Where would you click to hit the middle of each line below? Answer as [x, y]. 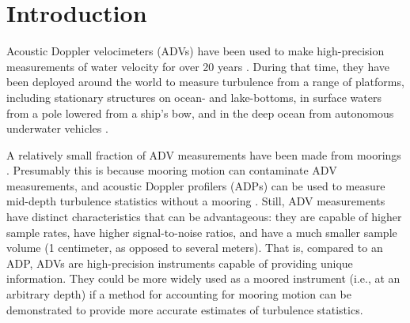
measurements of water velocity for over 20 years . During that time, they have [198, 66]
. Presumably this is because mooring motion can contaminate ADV [172, 170]
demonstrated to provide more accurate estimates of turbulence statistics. [185, 309]
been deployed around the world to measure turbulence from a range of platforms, [205, 82]
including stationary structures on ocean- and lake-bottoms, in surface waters [194, 97]
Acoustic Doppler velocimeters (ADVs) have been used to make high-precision [196, 51]
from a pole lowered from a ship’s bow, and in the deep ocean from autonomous [200, 113]
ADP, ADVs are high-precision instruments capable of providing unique [180, 263]
